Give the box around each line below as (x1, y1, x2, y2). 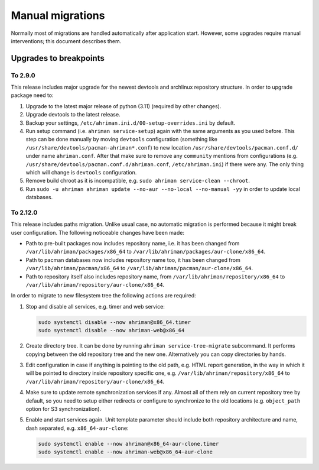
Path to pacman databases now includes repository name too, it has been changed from (25, 256, 240, 263)
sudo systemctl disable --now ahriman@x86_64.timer (38, 319, 191, 325)
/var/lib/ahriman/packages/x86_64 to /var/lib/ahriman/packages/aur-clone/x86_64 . (25, 248, 266, 255)
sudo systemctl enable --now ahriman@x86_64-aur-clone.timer (38, 440, 219, 447)
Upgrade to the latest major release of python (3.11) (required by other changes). (25, 102, 222, 109)
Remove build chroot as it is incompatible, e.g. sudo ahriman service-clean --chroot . (25, 177, 250, 184)
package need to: (11, 92, 54, 99)
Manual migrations (11, 9, 105, 22)
